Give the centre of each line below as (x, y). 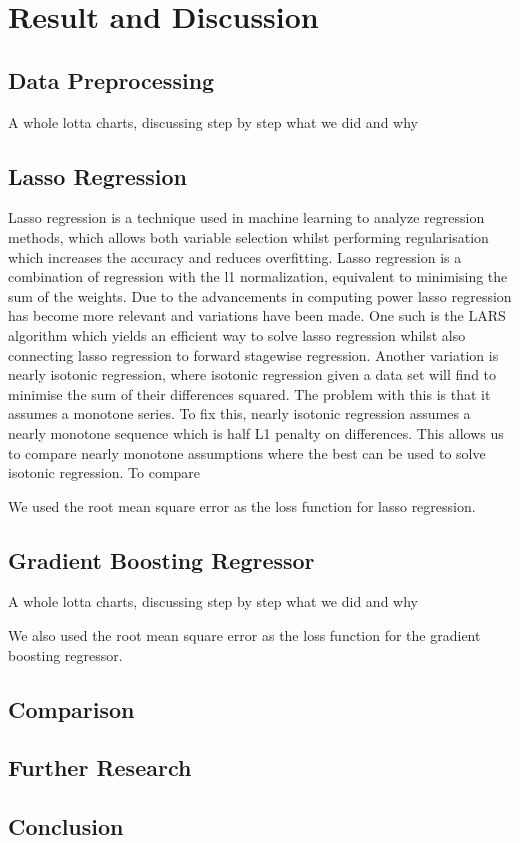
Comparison (71, 708)
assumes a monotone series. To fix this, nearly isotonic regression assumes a (239, 413)
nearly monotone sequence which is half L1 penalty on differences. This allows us (256, 432)
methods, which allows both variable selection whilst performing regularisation (248, 236)
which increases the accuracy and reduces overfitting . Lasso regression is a (235, 256)
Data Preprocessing (111, 79)
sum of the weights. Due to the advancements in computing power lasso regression (260, 295)
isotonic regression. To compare (104, 472)
